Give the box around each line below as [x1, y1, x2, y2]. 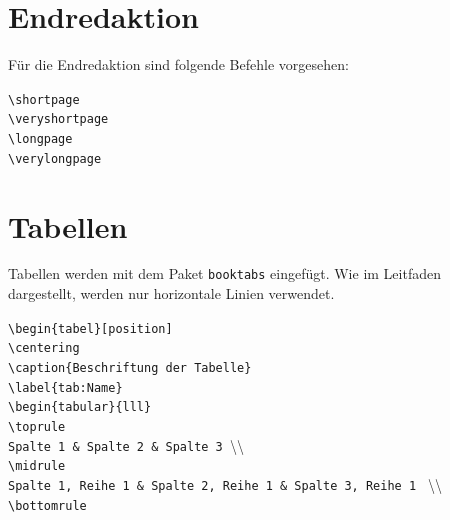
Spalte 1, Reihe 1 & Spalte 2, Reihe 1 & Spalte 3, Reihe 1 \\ [8, 473, 442, 494]
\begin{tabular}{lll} [8, 400, 152, 415]
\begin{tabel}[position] [8, 321, 173, 336]
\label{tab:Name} [8, 380, 123, 395]
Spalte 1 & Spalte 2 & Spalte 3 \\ [8, 434, 244, 455]
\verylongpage [8, 151, 102, 166]
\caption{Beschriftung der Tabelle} [8, 361, 252, 376]
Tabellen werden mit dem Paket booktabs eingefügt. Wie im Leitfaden [8, 263, 441, 284]
